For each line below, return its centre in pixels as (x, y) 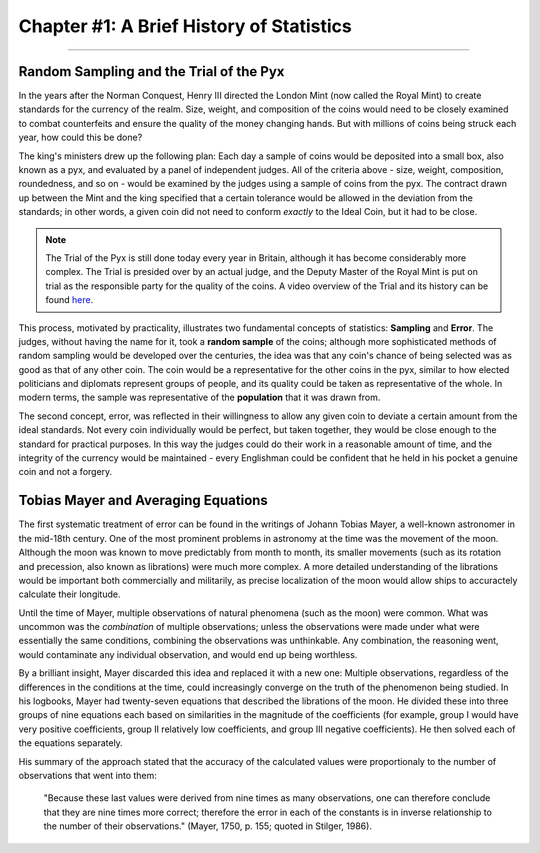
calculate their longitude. (69, 594)
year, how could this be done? (80, 137)
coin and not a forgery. (65, 472)
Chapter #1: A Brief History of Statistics (185, 26)
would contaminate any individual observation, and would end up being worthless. (188, 654)
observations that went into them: (87, 775)
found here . (69, 300)
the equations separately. (71, 743)
